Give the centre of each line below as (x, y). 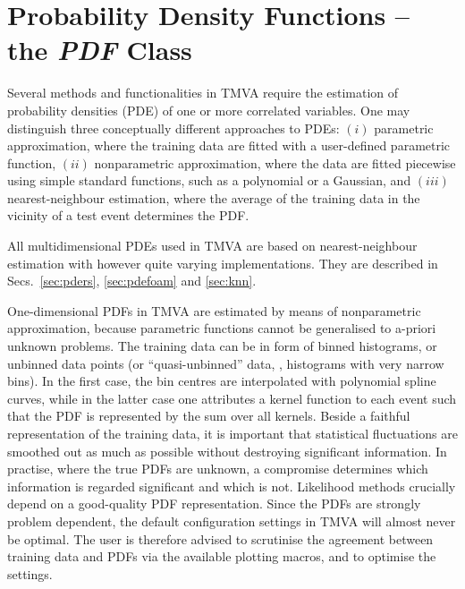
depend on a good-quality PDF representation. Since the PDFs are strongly (214, 504)
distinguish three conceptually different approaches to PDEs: (173, 128)
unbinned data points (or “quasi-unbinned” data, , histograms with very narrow (226, 363)
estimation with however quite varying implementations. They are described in (223, 263)
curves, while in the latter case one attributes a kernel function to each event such (232, 398)
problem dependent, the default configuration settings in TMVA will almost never (232, 521)
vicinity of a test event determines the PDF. (128, 215)
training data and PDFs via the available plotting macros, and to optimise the (222, 556)
